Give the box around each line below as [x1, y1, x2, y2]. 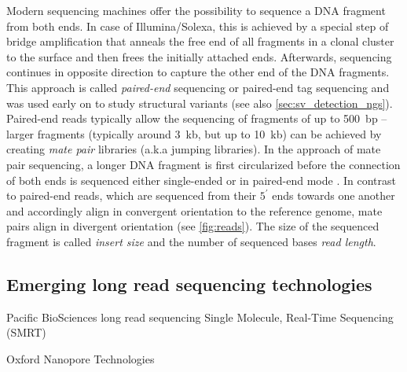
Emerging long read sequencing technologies [6, 271, 372, 296]
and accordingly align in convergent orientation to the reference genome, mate [6, 202, 383, 219]
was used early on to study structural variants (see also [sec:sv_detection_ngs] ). [6, 94, 393, 111]
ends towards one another [272, 187, 395, 204]
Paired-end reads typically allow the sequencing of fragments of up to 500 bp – [6, 110, 387, 127]
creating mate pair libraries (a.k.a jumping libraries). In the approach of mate [6, 141, 381, 157]
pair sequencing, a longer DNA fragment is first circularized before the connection [6, 156, 401, 172]
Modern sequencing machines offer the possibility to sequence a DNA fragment [6, 2, 386, 18]
